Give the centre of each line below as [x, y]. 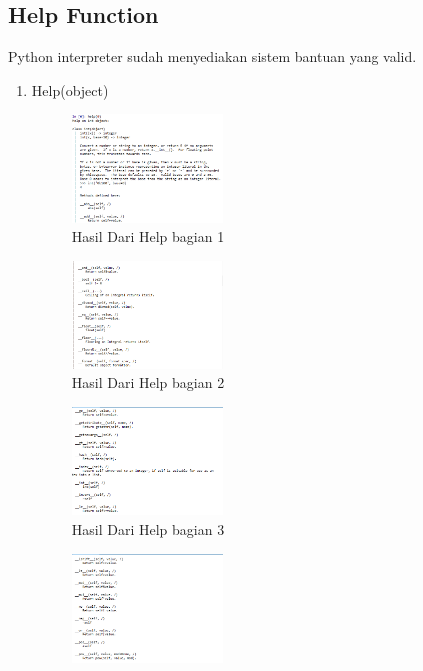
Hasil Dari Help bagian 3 [148, 528]
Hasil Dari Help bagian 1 [148, 236]
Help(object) [70, 89]
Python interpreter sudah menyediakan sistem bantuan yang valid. [212, 56]
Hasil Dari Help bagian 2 [148, 382]
